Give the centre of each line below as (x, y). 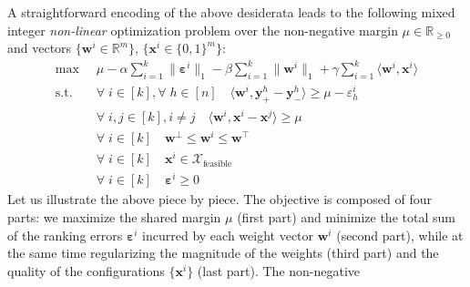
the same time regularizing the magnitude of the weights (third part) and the (223, 253)
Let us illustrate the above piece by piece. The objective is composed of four (220, 199)
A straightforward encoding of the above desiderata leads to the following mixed (231, 12)
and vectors (40, 48)
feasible (217, 164)
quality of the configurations (86, 270)
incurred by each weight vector (228, 235)
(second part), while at (400, 235)
